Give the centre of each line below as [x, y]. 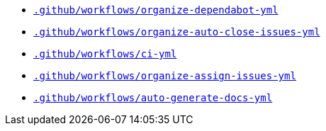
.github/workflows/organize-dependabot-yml [156, 10]
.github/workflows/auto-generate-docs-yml [153, 98]
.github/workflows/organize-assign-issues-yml [165, 76]
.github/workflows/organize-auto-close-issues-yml [177, 32]
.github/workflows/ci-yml [105, 54]
